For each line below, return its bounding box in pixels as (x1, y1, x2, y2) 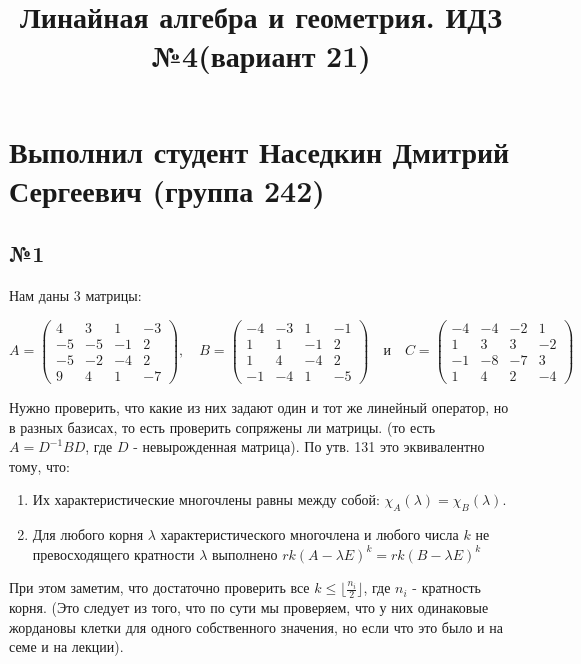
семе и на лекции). (9, 636, 124, 657)
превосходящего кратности (32, 543, 195, 564)
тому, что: (9, 455, 70, 476)
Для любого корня (32, 524, 144, 545)
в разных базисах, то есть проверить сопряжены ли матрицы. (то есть (9, 416, 436, 437)
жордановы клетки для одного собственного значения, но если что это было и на (9, 616, 503, 637)
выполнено (212, 543, 278, 564)
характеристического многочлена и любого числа (160, 524, 459, 545)
